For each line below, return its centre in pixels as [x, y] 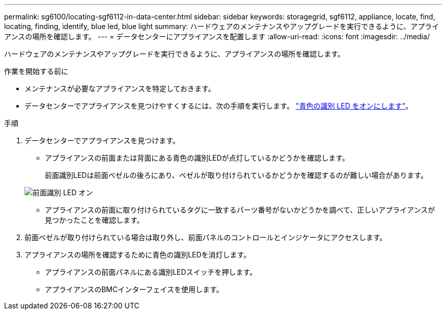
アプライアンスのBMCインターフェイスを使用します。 [134, 289]
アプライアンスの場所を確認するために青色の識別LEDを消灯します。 [138, 255]
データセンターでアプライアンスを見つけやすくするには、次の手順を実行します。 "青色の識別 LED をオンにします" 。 [219, 106]
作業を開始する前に [36, 71]
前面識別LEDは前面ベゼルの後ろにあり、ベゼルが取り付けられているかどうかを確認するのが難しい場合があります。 [236, 175]
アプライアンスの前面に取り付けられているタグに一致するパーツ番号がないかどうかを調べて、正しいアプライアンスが [240, 210]
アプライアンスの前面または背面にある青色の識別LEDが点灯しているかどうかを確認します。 [197, 158]
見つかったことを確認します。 [94, 220]
